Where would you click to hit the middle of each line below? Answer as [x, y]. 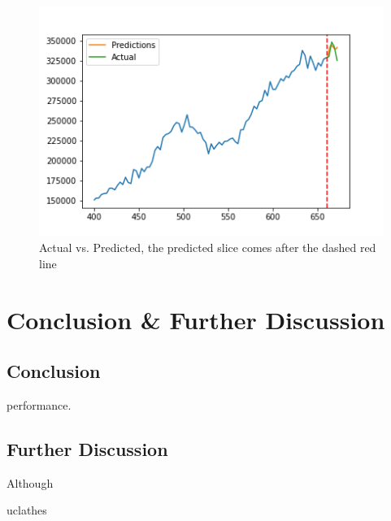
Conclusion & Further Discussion [196, 319]
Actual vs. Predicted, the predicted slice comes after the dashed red [208, 247]
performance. [39, 405]
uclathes [27, 510]
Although [30, 482]
